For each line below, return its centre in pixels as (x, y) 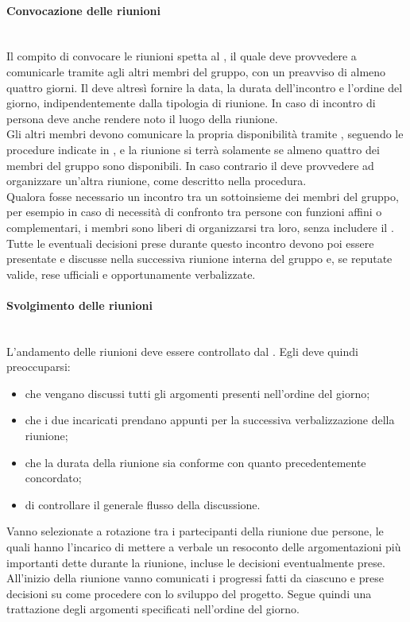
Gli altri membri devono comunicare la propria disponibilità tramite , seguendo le (205, 134)
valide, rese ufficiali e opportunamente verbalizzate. (131, 274)
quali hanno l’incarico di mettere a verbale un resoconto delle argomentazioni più (204, 547)
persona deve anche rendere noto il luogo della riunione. (142, 118)
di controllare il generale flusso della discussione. (143, 504)
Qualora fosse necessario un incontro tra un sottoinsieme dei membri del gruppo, (203, 196)
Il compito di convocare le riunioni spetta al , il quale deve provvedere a (182, 56)
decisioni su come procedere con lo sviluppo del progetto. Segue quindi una (189, 593)
